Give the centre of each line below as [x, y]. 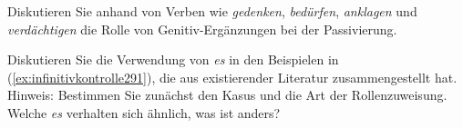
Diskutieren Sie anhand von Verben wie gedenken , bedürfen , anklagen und [212, 11]
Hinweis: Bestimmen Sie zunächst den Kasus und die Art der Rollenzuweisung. [227, 95]
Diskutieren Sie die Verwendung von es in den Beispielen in [173, 59]
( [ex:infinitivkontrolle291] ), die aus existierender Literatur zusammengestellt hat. [232, 77]
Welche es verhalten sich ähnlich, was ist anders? [144, 112]
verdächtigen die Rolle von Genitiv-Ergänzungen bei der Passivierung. [202, 29]
